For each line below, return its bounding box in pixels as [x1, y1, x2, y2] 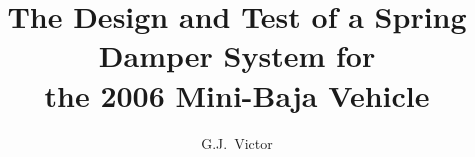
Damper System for [98, 35, 376, 76]
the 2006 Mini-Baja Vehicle [44, 74, 430, 115]
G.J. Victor [201, 132, 273, 153]
